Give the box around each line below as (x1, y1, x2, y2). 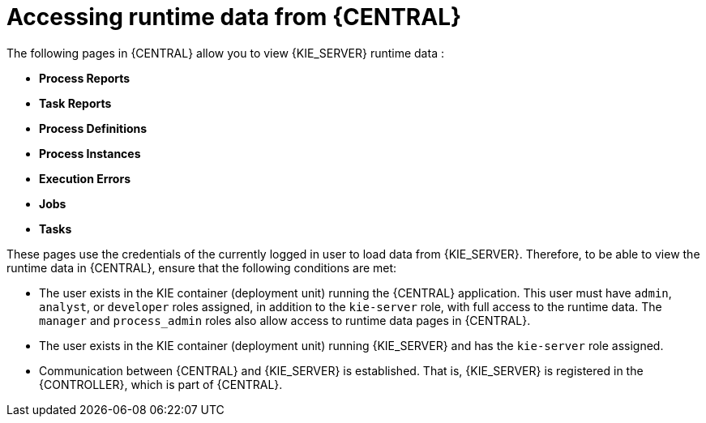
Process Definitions (39, 121, 148, 135)
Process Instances (39, 146, 141, 160)
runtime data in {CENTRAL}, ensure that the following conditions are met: (6, 260, 397, 275)
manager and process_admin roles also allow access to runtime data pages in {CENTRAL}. (39, 313, 531, 327)
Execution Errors (39, 171, 131, 186)
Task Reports (39, 96, 112, 110)
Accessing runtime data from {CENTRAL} (6, 3, 462, 31)
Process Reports (39, 70, 131, 85)
